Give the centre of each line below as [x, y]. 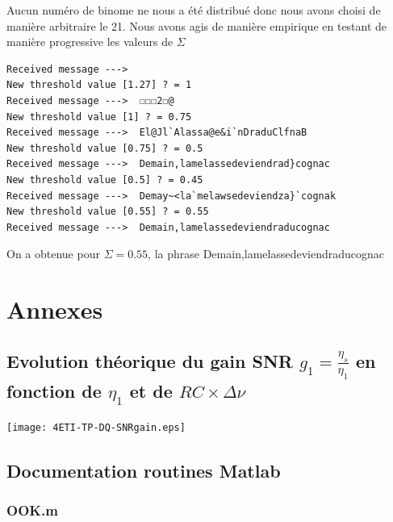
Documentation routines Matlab [144, 470]
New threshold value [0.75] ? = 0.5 [105, 148]
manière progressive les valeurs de [90, 42]
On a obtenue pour [53, 254]
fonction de [54, 390]
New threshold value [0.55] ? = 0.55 [108, 212]
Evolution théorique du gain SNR [150, 360]
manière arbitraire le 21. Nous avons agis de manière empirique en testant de [197, 25]
